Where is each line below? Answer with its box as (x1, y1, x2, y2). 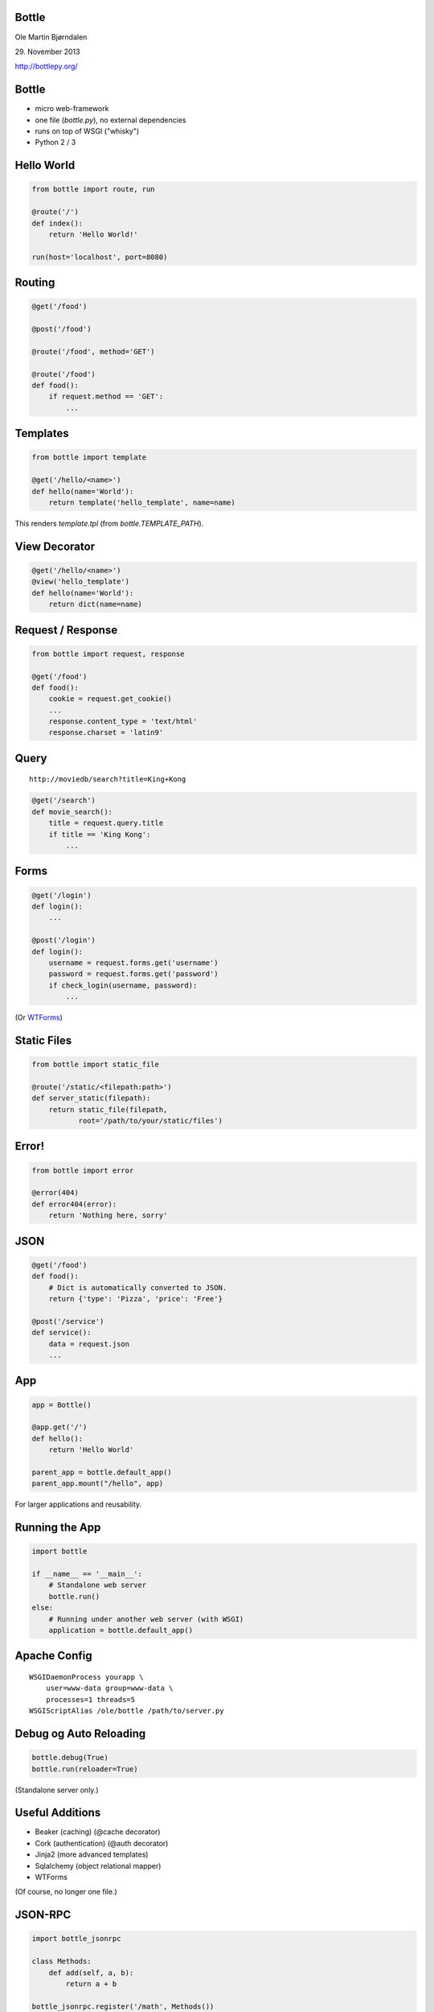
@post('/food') (31, 324, 92, 334)
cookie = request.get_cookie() (48, 695, 172, 703)
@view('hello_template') (31, 577, 130, 587)
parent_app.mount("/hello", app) (31, 1479, 164, 1488)
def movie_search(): (31, 807, 113, 816)
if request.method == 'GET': (48, 392, 164, 402)
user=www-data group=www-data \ (45, 1684, 174, 1693)
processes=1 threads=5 (45, 1695, 136, 1704)
